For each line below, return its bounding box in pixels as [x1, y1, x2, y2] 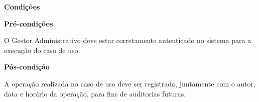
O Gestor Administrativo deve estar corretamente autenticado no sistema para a [4, 35, 251, 45]
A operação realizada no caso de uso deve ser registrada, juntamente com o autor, [4, 78, 255, 88]
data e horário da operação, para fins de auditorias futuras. [4, 88, 186, 98]
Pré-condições [4, 18, 53, 28]
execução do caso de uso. [4, 44, 80, 55]
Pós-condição [4, 61, 50, 72]
